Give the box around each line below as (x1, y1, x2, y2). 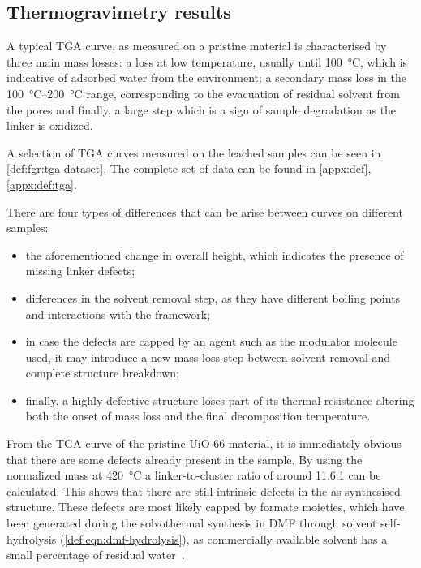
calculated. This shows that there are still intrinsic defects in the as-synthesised (6, 482, 401, 499)
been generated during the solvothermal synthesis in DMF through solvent (6, 514, 377, 531)
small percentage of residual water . (6, 546, 185, 563)
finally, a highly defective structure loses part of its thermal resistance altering (25, 391, 415, 408)
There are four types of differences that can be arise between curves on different (6, 203, 403, 220)
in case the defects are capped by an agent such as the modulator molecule (25, 333, 397, 350)
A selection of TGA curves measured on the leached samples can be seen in (6, 144, 381, 161)
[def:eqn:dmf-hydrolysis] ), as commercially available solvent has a (64, 530, 388, 547)
